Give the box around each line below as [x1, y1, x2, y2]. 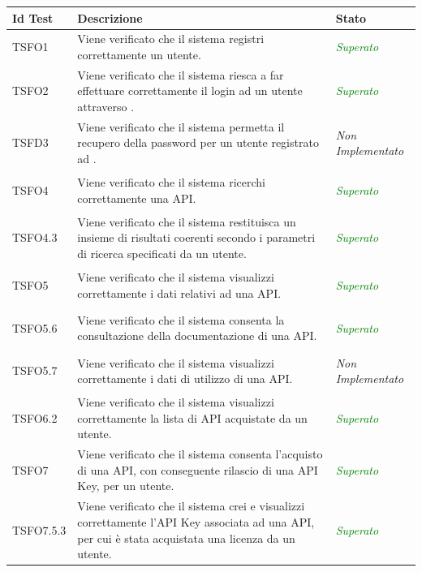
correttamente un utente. [77, 45, 201, 62]
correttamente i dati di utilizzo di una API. [77, 370, 293, 387]
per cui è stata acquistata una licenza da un [77, 529, 295, 546]
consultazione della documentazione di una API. [77, 327, 317, 344]
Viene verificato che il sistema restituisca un [77, 213, 296, 230]
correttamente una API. [77, 189, 196, 206]
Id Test [12, 9, 54, 26]
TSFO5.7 [12, 362, 58, 379]
